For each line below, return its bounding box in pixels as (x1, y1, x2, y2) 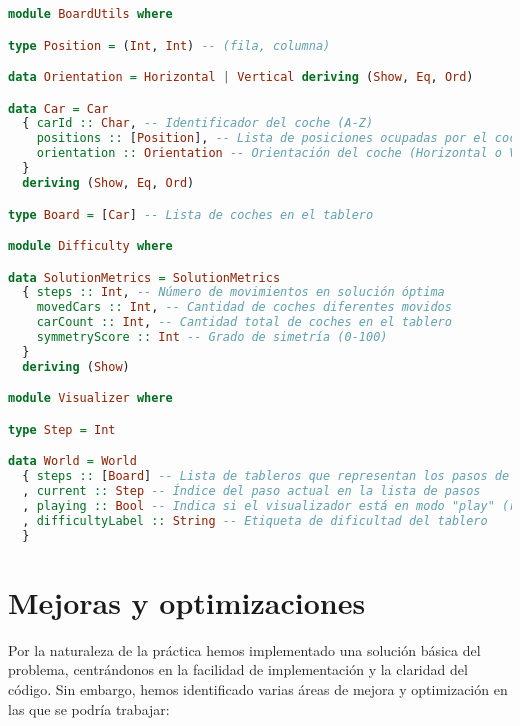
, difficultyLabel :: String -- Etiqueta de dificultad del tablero (22, 513, 488, 528)
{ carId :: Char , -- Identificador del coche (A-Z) (22, 116, 374, 131)
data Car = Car (8, 101, 109, 116)
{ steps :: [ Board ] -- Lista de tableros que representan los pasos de (22, 469, 510, 484)
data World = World (8, 454, 137, 469)
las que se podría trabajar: (8, 698, 170, 719)
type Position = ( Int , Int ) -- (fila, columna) (8, 38, 331, 53)
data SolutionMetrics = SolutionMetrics (8, 270, 281, 285)
